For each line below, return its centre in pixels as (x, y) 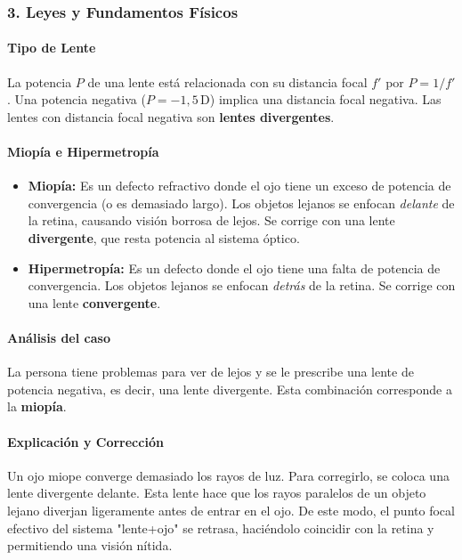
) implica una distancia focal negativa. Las (325, 99)
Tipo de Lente (52, 48)
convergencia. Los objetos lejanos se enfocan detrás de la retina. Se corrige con (242, 285)
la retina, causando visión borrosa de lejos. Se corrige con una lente (211, 220)
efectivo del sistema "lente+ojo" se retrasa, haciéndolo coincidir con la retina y (221, 528)
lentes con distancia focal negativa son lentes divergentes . (171, 116)
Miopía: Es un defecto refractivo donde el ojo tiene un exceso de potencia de (239, 186)
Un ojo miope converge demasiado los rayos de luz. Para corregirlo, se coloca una (228, 475)
